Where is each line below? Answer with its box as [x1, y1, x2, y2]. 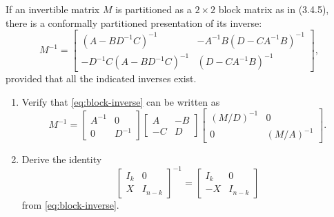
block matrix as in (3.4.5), [218, 2, 329, 16]
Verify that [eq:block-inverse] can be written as [21, 94, 220, 108]
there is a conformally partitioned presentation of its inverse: [6, 15, 262, 30]
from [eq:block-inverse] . [21, 197, 119, 211]
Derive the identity [21, 151, 102, 166]
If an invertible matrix [6, 2, 100, 16]
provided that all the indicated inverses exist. [6, 71, 197, 86]
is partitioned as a [115, 2, 192, 16]
